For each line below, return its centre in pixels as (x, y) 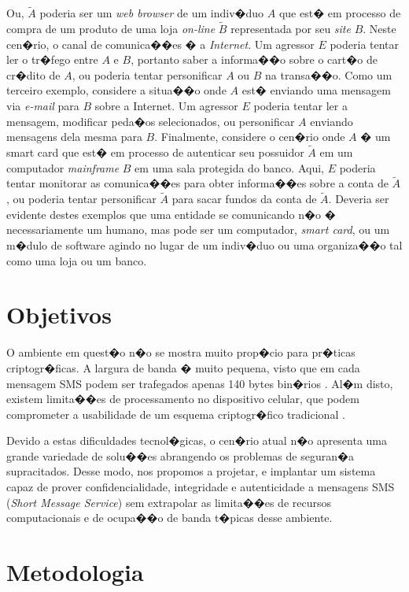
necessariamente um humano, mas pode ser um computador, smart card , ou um (198, 229)
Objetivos (59, 314)
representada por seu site (291, 29)
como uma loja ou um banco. (77, 260)
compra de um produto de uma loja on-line (111, 29)
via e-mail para (43, 105)
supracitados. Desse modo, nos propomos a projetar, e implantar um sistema (191, 471)
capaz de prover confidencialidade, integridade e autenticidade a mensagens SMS (201, 487)
